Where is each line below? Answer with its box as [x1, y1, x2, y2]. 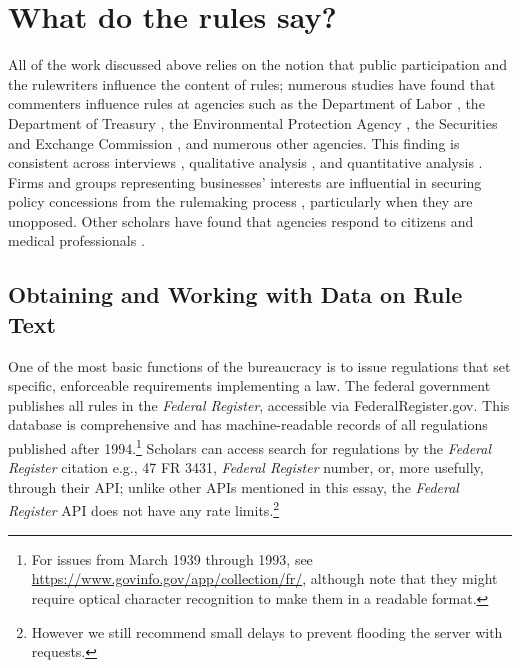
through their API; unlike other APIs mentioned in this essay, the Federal [8, 476, 459, 497]
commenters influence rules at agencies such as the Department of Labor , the [8, 93, 485, 114]
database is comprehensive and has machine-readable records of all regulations [8, 414, 488, 435]
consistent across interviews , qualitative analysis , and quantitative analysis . [8, 152, 483, 173]
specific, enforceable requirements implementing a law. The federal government [8, 375, 491, 396]
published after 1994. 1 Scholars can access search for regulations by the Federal [8, 435, 492, 458]
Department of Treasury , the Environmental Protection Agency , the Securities [8, 112, 498, 133]
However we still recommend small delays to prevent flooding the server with [31, 621, 503, 642]
